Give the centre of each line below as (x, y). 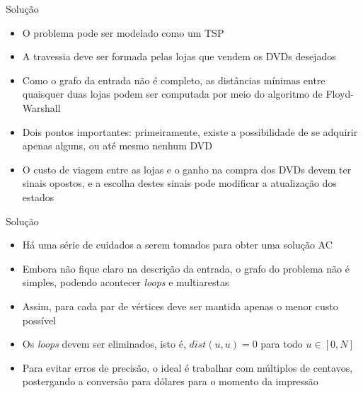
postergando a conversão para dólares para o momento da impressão (170, 381)
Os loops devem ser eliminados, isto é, (104, 344)
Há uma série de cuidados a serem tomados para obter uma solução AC (177, 245)
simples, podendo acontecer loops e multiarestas (126, 282)
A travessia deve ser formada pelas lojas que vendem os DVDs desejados (179, 56)
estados (38, 196)
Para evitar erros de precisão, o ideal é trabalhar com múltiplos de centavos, (188, 367)
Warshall (41, 107)
